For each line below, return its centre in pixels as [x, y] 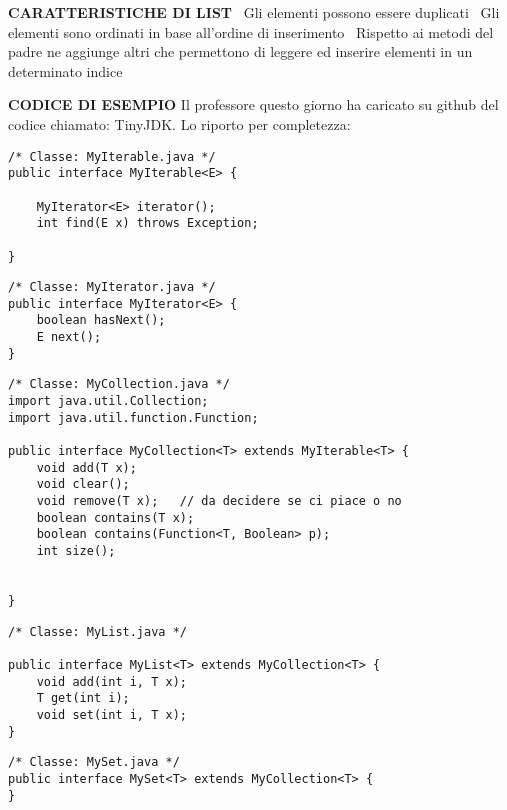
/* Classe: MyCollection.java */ [119, 384]
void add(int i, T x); [111, 681]
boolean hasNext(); [101, 320]
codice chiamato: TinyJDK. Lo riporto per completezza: [179, 123]
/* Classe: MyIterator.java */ [112, 287]
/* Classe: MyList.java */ [97, 631]
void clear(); [83, 484]
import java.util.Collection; [108, 401]
